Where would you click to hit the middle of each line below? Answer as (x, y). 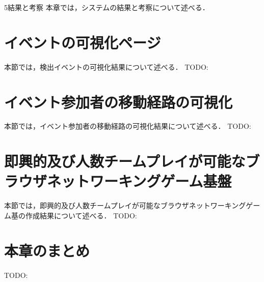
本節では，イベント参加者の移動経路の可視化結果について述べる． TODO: (128, 126)
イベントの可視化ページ (83, 42)
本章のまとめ (47, 250)
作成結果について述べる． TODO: (81, 215)
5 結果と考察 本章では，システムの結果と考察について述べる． (107, 7)
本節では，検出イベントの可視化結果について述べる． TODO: (106, 66)
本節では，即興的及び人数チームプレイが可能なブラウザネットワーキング (125, 205)
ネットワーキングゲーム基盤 (139, 181)
